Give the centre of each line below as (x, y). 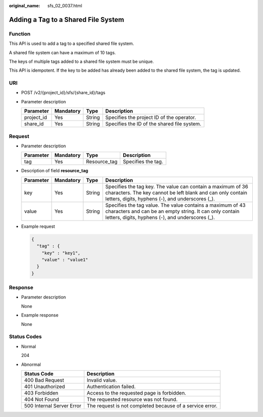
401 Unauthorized (45, 386)
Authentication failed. (111, 386)
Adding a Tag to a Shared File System (66, 20)
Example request (38, 226)
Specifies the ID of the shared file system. (153, 124)
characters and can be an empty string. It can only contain (172, 211)
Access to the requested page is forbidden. (137, 393)
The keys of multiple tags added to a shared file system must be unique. (82, 61)
